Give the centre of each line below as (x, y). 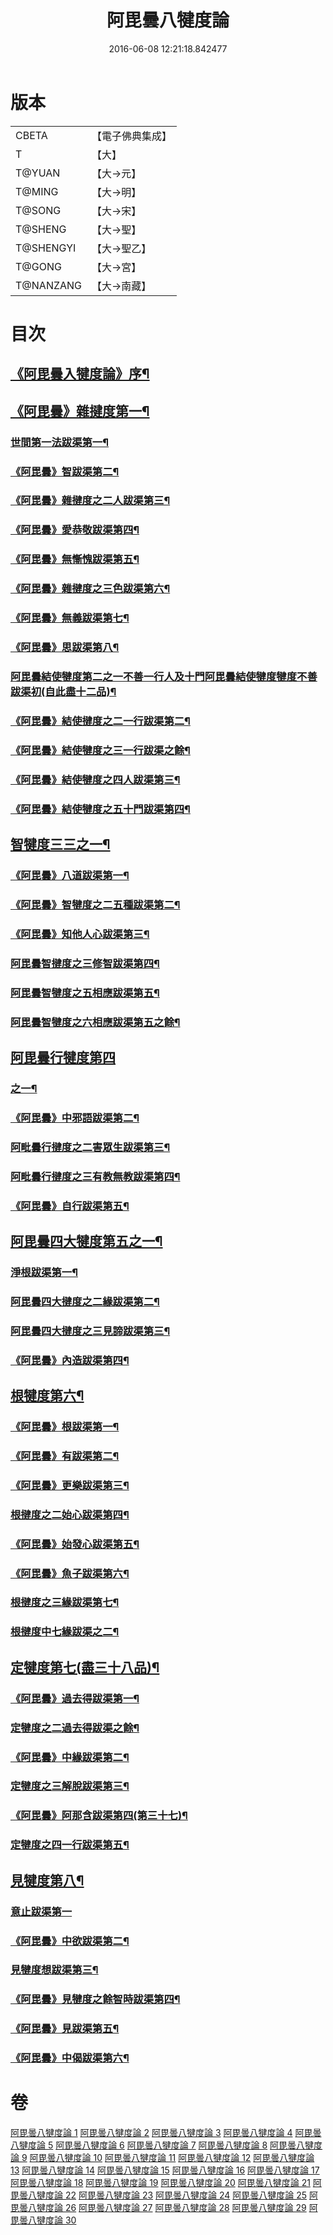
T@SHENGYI (46, 248)
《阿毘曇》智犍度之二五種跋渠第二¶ (95, 904)
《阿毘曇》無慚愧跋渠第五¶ (75, 559)
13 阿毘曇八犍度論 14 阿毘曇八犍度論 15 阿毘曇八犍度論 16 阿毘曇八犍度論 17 (165, 2170)
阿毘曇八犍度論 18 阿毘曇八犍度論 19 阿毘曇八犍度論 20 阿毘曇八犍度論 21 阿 (166, 2183)
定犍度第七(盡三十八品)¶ (85, 1667)
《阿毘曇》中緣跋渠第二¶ (70, 1757)
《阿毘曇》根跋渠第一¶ (65, 1426)
